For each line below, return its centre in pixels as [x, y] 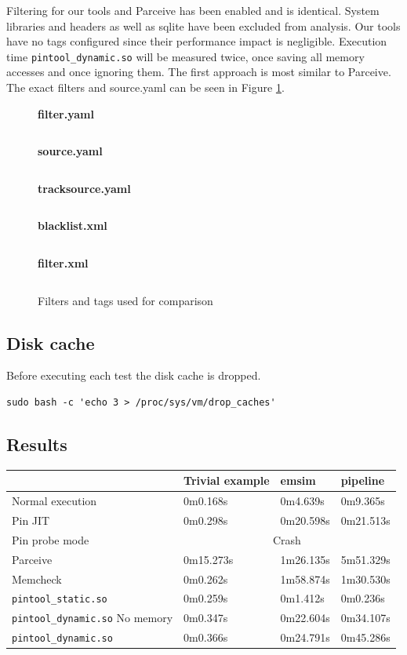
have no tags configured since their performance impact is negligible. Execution [197, 41]
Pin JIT [31, 520]
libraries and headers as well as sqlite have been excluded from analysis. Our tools [203, 25]
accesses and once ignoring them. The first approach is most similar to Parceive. [199, 72]
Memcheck [37, 579]
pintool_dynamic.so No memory [93, 618]
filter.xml [63, 263]
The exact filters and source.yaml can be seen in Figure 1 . [145, 87]
